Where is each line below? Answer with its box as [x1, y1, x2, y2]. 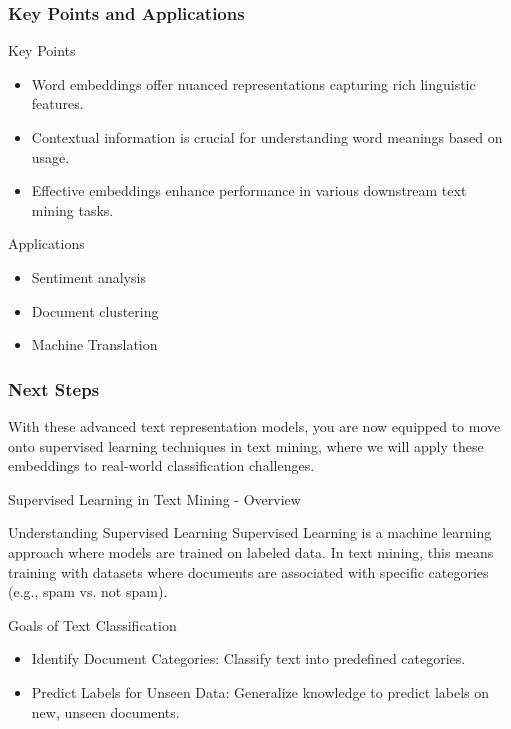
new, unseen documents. [31, 701, 180, 722]
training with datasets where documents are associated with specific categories [8, 561, 489, 582]
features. [31, 93, 84, 114]
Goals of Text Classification [8, 614, 177, 635]
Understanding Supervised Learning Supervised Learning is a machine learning [8, 522, 492, 543]
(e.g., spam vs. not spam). [8, 581, 168, 602]
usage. [31, 146, 70, 167]
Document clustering [31, 300, 159, 321]
